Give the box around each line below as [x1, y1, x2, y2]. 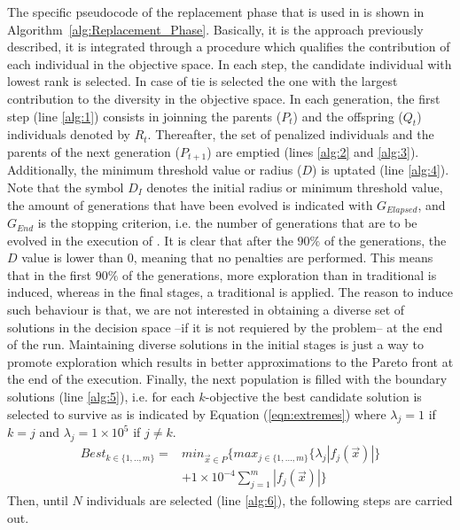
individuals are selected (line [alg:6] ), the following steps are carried [86, 491, 453, 510]
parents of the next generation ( [7, 142, 180, 160]
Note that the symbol [7, 178, 124, 196]
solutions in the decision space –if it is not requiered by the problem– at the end [7, 317, 443, 336]
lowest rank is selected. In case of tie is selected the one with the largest [7, 72, 398, 90]
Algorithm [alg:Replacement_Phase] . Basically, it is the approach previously [7, 19, 424, 38]
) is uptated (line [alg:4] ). [312, 160, 449, 179]
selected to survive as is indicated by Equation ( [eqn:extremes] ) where [7, 404, 386, 423]
